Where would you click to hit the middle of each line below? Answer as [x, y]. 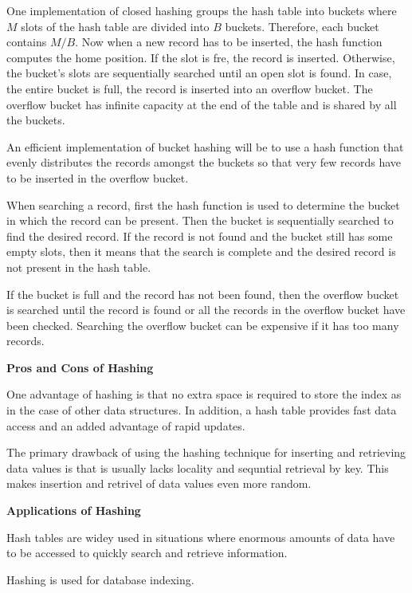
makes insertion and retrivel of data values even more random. [159, 483]
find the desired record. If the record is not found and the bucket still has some [200, 236]
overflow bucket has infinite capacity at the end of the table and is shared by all [202, 104]
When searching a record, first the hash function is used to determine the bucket [203, 204]
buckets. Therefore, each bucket [302, 26]
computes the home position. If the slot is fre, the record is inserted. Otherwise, [201, 57]
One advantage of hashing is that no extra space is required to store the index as [204, 394]
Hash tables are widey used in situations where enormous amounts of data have [201, 537]
